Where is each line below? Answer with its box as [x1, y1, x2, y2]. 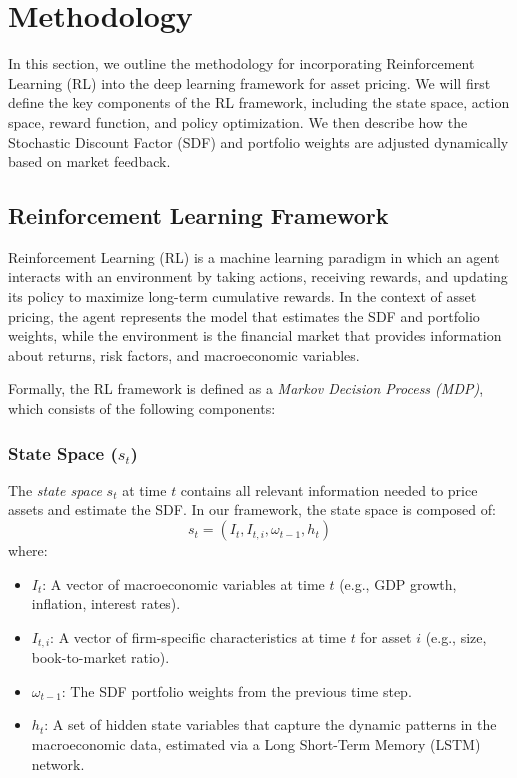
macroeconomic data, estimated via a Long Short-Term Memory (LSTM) [31, 734, 481, 755]
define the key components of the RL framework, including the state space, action [8, 92, 510, 113]
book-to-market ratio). [31, 647, 170, 668]
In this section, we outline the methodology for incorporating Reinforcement [8, 53, 475, 74]
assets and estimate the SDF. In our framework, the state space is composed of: [8, 499, 496, 520]
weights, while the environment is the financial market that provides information [8, 325, 502, 346]
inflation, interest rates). [31, 593, 181, 614]
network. [31, 753, 85, 774]
